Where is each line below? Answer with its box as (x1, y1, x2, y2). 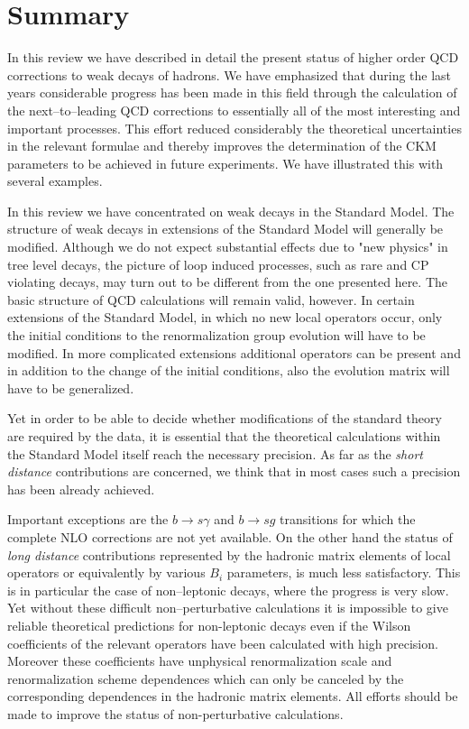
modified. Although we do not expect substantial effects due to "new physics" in (7, 237, 448, 256)
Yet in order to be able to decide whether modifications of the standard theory (7, 409, 442, 428)
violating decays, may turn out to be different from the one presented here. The (7, 272, 447, 291)
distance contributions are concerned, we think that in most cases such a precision (7, 462, 461, 481)
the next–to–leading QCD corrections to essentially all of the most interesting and (7, 100, 461, 119)
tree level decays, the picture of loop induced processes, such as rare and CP (7, 254, 429, 273)
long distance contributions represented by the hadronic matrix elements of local (7, 545, 451, 564)
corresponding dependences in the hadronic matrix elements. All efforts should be (7, 687, 458, 706)
